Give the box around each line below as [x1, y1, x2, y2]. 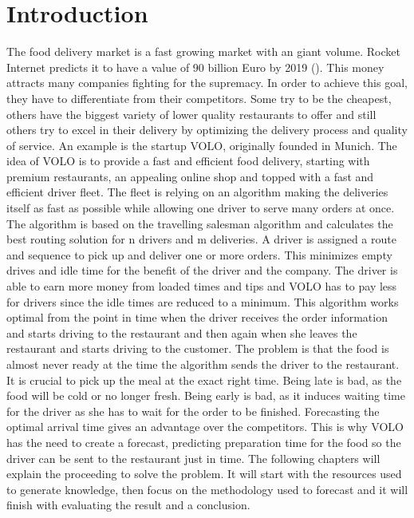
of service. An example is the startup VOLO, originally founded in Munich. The [6, 136, 397, 153]
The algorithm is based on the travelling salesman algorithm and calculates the [6, 215, 393, 231]
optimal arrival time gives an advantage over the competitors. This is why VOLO [6, 418, 404, 435]
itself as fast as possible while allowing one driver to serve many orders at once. [6, 200, 395, 216]
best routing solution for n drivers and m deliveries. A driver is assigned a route [6, 231, 396, 247]
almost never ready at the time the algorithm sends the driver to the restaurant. [6, 356, 400, 372]
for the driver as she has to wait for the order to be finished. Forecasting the [6, 402, 380, 419]
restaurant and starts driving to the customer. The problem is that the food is [6, 340, 389, 357]
